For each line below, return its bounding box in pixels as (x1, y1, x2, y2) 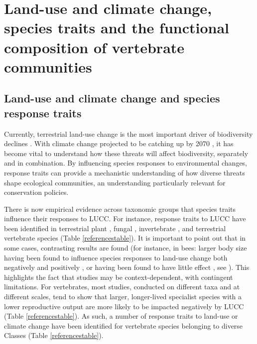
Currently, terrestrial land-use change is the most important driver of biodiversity (4, 128, 253, 139)
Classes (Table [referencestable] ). (4, 330, 104, 341)
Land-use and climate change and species (4, 90, 220, 106)
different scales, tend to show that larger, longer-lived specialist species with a (4, 291, 242, 302)
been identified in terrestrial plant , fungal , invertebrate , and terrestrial (4, 223, 226, 233)
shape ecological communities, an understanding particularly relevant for (4, 177, 226, 187)
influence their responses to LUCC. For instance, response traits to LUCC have (4, 213, 246, 224)
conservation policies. (4, 187, 69, 197)
